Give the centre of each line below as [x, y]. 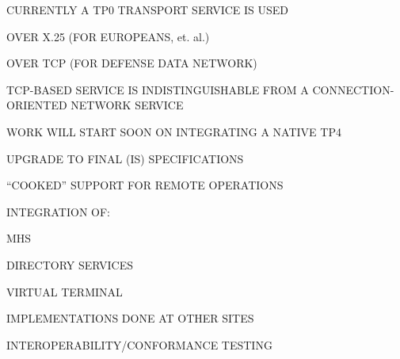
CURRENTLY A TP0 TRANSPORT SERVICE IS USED [148, 10]
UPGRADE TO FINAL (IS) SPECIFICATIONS [125, 158]
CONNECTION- [353, 89]
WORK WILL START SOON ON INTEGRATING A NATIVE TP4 [174, 131]
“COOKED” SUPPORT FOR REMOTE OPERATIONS [145, 185]
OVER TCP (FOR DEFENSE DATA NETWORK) [132, 63]
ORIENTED [37, 105]
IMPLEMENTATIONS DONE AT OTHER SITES [130, 318]
